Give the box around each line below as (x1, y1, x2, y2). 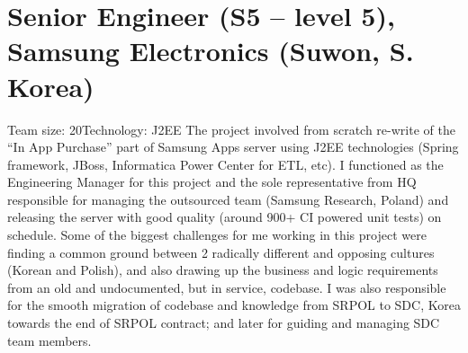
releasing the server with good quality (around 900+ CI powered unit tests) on (7, 207, 442, 226)
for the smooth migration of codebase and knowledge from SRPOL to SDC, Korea (7, 296, 461, 314)
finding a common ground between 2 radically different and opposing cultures (7, 243, 435, 261)
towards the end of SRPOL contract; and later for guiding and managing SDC (7, 313, 440, 332)
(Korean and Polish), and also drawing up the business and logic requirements (7, 260, 438, 279)
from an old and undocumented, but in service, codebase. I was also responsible (7, 278, 446, 296)
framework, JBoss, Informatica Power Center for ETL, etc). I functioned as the (7, 154, 444, 173)
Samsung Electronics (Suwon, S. (7, 32, 414, 69)
